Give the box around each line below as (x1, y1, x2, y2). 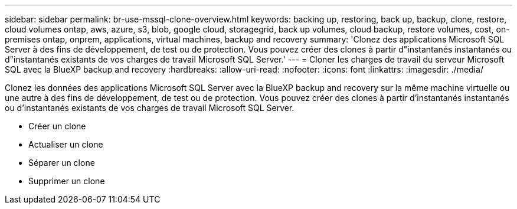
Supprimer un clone (28, 176, 105, 186)
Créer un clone (28, 121, 86, 131)
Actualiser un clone (28, 139, 103, 149)
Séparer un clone (28, 158, 95, 168)
